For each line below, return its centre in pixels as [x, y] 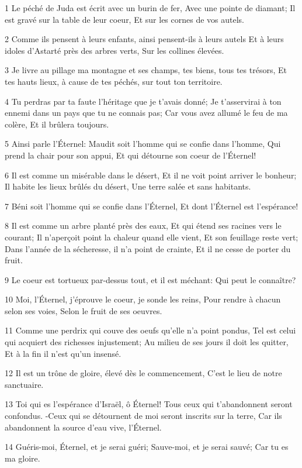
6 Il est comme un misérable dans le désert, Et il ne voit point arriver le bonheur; [151, 175]
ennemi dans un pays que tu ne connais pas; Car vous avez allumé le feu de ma [146, 113]
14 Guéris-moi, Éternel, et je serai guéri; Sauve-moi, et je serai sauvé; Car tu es [147, 447]
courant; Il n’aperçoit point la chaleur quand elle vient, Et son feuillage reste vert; [152, 237]
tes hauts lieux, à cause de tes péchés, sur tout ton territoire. [114, 81]
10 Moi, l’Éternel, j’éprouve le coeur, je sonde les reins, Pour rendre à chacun [143, 299]
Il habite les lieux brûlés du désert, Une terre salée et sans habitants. [128, 186]
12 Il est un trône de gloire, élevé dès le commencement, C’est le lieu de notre [143, 373]
